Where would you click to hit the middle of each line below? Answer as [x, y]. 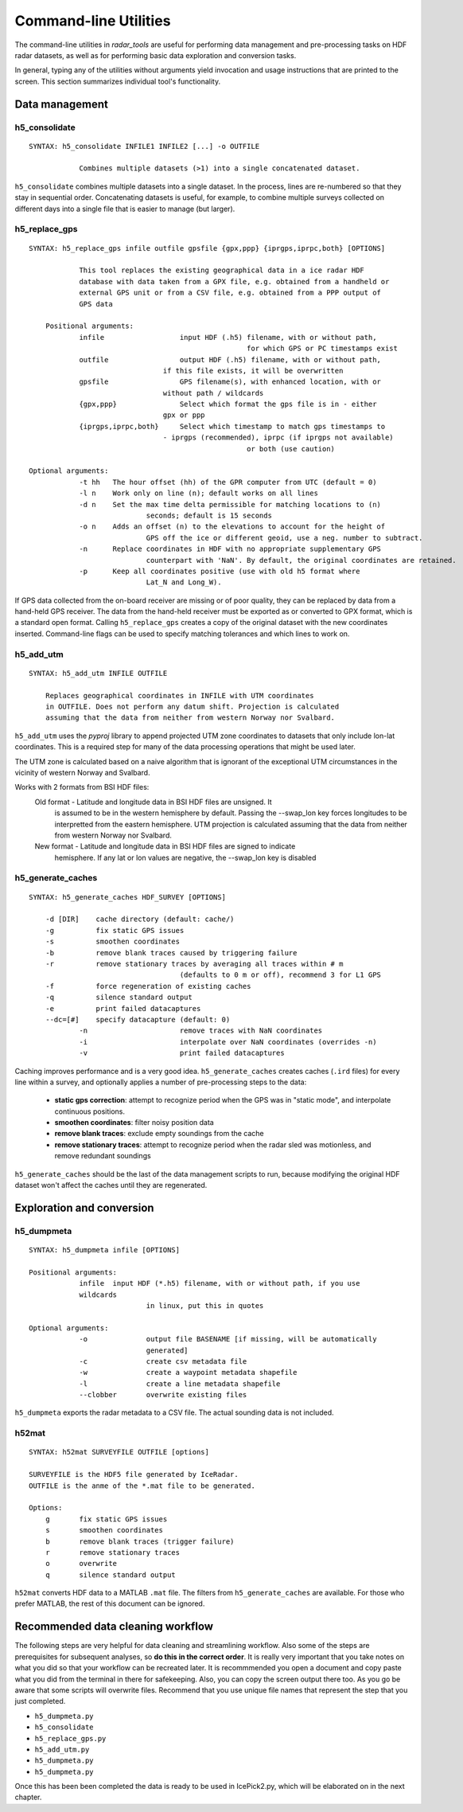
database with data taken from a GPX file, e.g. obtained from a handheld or [234, 281]
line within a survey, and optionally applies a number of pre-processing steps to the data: [161, 1082]
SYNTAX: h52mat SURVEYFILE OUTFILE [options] [119, 1452]
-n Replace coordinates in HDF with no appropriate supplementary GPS [230, 549]
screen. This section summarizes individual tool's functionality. [118, 81]
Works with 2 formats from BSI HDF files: [82, 787]
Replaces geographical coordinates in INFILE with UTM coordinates [179, 695]
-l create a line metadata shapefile [180, 1384]
